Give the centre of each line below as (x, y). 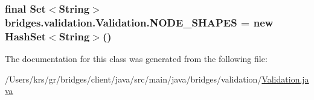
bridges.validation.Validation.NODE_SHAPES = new (139, 22)
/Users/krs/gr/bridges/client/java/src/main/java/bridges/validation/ (133, 79)
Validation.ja (285, 79)
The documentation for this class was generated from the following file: (136, 59)
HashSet (26, 36)
